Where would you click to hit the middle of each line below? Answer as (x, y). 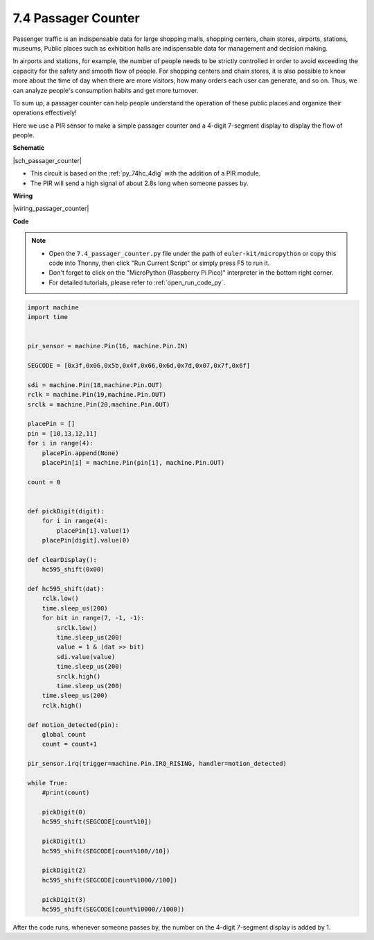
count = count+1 (69, 744)
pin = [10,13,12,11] (62, 433)
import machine (53, 307)
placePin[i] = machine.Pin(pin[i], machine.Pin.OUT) (133, 462)
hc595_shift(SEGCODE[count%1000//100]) (110, 880)
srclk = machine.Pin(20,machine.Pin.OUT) (99, 404)
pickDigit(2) (64, 870)
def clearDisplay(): (62, 559)
